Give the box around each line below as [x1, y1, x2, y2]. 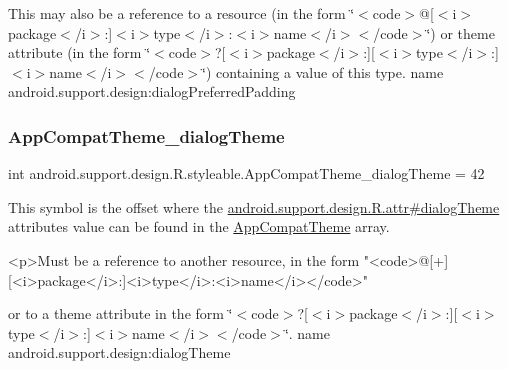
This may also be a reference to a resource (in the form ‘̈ [8, 3, 355, 23]
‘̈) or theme [426, 22, 495, 43]
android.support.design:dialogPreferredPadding [8, 81, 296, 102]
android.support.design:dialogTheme [8, 342, 231, 363]
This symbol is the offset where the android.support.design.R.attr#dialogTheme [8, 196, 500, 217]
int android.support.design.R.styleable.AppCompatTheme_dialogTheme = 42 [8, 163, 485, 184]
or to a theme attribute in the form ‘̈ [8, 303, 233, 324]
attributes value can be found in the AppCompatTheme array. [8, 216, 390, 237]
